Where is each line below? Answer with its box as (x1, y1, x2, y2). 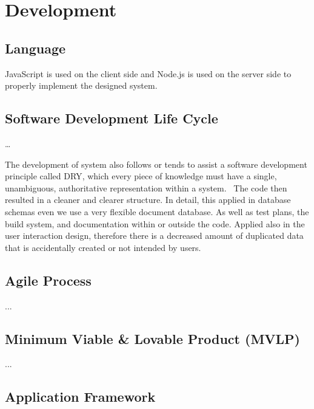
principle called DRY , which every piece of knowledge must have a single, (5, 170, 277, 182)
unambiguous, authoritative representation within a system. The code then (5, 181, 287, 194)
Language (5, 38, 66, 57)
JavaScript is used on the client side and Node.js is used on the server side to (5, 67, 292, 80)
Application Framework (5, 387, 156, 406)
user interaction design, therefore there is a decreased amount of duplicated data (5, 229, 304, 242)
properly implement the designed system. (5, 79, 158, 92)
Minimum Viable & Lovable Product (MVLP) (5, 329, 301, 348)
